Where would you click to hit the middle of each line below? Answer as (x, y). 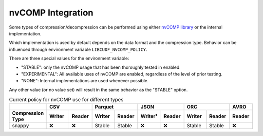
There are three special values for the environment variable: (69, 59)
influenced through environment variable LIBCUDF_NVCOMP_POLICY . (78, 49)
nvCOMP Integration (51, 13)
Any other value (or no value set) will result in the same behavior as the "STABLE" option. (98, 90)
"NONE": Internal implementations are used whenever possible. (85, 81)
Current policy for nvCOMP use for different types (66, 100)
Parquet (104, 107)
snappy (20, 126)
